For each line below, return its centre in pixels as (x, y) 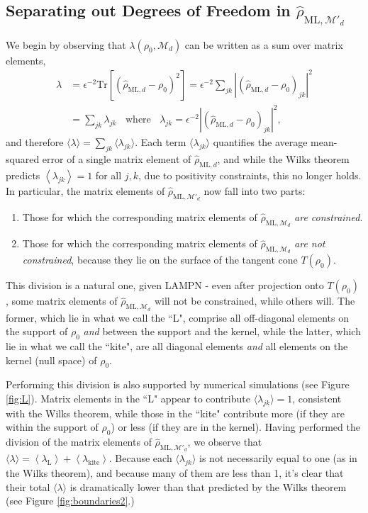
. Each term (161, 142)
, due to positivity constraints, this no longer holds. (250, 175)
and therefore (35, 142)
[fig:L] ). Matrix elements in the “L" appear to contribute (128, 399)
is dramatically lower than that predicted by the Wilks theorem (208, 486)
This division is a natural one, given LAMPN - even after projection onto (165, 285)
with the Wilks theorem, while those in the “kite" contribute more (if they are (175, 413)
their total (28, 486)
